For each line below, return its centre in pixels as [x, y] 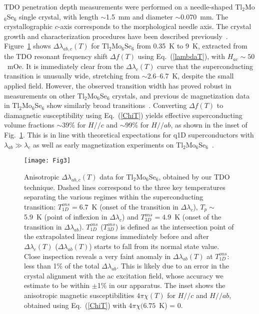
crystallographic [28, 26]
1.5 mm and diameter [139, 16]
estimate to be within [57, 285]
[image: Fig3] [47, 161]
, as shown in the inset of [209, 125]
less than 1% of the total [62, 266]
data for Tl [116, 176]
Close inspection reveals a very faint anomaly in [97, 256]
